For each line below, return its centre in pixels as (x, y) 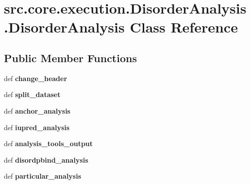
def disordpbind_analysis (46, 159)
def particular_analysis (43, 176)
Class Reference (184, 27)
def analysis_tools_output (49, 143)
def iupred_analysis (37, 127)
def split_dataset (32, 94)
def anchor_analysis (37, 110)
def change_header (36, 78)
